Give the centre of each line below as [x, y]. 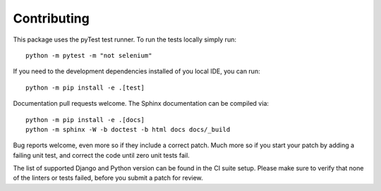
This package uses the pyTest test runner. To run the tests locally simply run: [125, 39]
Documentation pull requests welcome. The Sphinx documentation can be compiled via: [141, 104]
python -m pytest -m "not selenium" [89, 55]
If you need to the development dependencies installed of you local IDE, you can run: [137, 71]
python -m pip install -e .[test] [85, 87]
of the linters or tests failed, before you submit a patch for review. [108, 178]
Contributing [51, 18]
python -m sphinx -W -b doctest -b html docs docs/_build [128, 129]
